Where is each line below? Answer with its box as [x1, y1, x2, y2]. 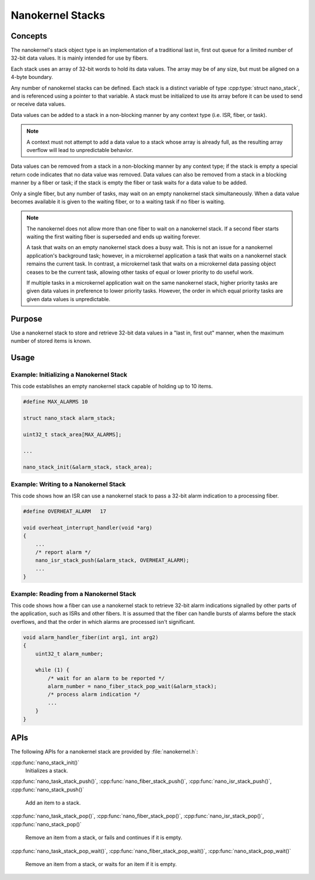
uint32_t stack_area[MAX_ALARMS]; [23, 431, 122, 438]
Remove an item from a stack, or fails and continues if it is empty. [25, 834, 183, 841]
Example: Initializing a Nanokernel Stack [10, 370, 128, 378]
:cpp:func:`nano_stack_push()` [10, 786, 85, 793]
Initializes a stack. [25, 767, 68, 774]
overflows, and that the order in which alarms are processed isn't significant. [10, 618, 195, 625]
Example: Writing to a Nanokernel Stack [10, 480, 126, 488]
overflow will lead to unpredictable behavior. [26, 146, 134, 153]
